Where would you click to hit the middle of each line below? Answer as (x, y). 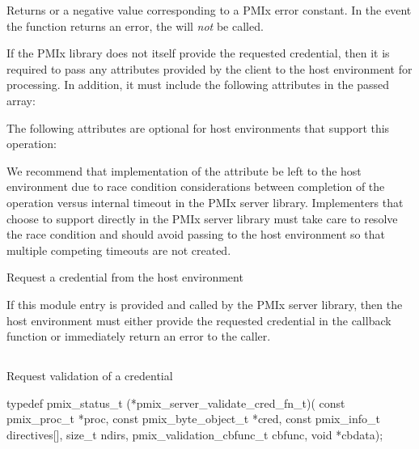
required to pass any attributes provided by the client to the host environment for (209, 68)
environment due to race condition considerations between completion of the (196, 186)
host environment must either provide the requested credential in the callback (199, 320)
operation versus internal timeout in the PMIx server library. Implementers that (205, 202)
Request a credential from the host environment (125, 277)
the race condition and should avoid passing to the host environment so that (196, 234)
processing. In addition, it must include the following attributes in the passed (198, 85)
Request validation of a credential (90, 376)
